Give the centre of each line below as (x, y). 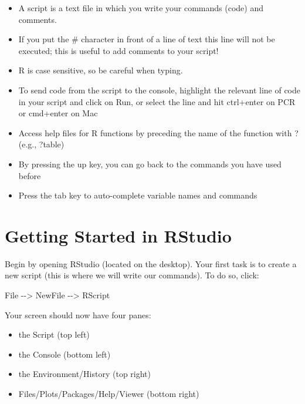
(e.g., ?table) (41, 144)
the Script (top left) (54, 334)
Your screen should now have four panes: (78, 314)
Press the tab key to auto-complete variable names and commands (138, 195)
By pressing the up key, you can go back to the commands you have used (150, 164)
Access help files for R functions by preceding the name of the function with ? (158, 132)
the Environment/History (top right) (84, 374)
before (30, 175)
